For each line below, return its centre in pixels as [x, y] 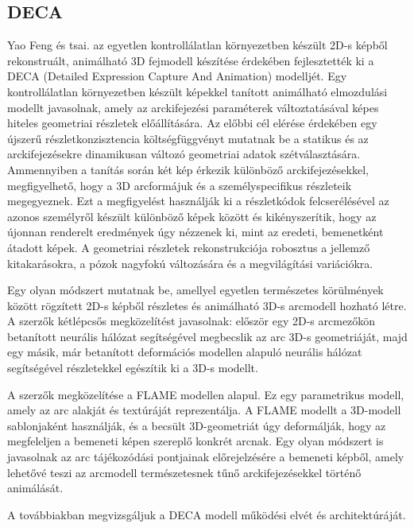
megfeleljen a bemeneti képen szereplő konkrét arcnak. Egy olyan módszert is [195, 441]
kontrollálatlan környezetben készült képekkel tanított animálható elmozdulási [197, 91]
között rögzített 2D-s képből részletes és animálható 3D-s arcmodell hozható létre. [207, 305]
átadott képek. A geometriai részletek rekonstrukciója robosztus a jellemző [189, 247]
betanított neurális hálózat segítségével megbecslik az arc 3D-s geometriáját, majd [207, 336]
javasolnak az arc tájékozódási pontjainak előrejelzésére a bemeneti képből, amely [206, 457]
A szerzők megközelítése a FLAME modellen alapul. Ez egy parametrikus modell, [206, 394]
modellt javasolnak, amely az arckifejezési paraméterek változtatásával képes [193, 107]
